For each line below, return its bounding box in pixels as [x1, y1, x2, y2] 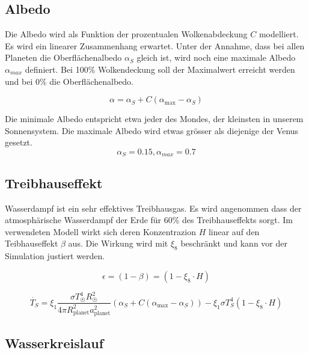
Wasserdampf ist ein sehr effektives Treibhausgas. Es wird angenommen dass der [5, 201, 302, 214]
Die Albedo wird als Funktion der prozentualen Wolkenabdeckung [5, 28, 248, 40]
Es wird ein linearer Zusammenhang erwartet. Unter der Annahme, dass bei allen [5, 39, 305, 52]
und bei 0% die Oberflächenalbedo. [5, 75, 133, 87]
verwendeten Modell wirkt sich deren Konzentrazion [5, 225, 196, 238]
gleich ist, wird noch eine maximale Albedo [136, 51, 296, 64]
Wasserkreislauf [5, 333, 104, 352]
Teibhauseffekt [5, 237, 58, 250]
